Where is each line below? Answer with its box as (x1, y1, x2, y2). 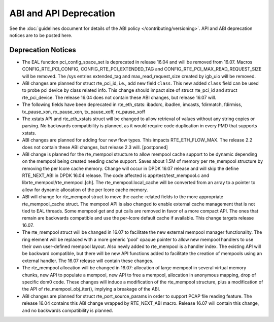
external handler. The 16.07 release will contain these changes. (22, 258, 154, 264)
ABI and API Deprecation (9, 8, 115, 19)
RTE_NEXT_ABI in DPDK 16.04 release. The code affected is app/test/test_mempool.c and (22, 172, 210, 178)
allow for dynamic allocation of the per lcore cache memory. (22, 187, 148, 193)
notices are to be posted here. (9, 32, 73, 38)
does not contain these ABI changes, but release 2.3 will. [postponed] (22, 144, 168, 150)
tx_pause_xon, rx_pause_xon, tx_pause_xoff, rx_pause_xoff (22, 109, 146, 115)
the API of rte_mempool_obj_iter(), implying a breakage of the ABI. (22, 286, 160, 292)
